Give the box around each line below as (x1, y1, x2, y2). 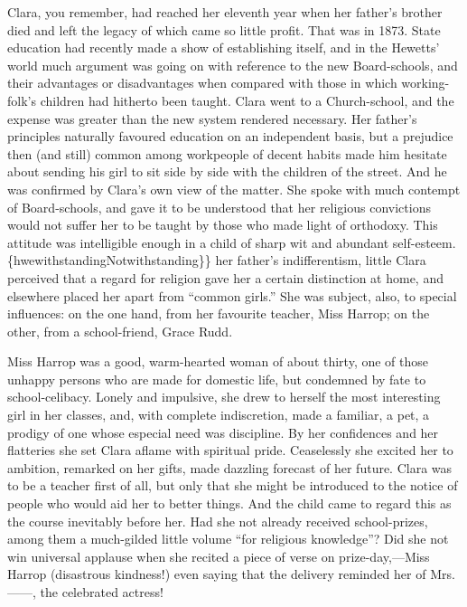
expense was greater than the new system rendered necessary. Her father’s (7, 109, 417, 128)
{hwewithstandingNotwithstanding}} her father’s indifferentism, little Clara (7, 251, 426, 270)
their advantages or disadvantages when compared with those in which (7, 73, 397, 92)
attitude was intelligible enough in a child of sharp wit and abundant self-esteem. (7, 232, 456, 251)
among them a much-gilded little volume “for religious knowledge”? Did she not (7, 529, 449, 548)
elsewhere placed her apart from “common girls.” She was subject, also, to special (7, 286, 457, 305)
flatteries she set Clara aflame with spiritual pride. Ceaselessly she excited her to (7, 441, 453, 460)
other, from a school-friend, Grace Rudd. (7, 321, 233, 340)
